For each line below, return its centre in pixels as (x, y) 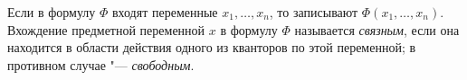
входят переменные (165, 12)
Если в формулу (52, 12)
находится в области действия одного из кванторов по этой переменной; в (212, 47)
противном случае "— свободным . (101, 64)
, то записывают (314, 12)
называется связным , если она (377, 29)
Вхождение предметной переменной (106, 29)
